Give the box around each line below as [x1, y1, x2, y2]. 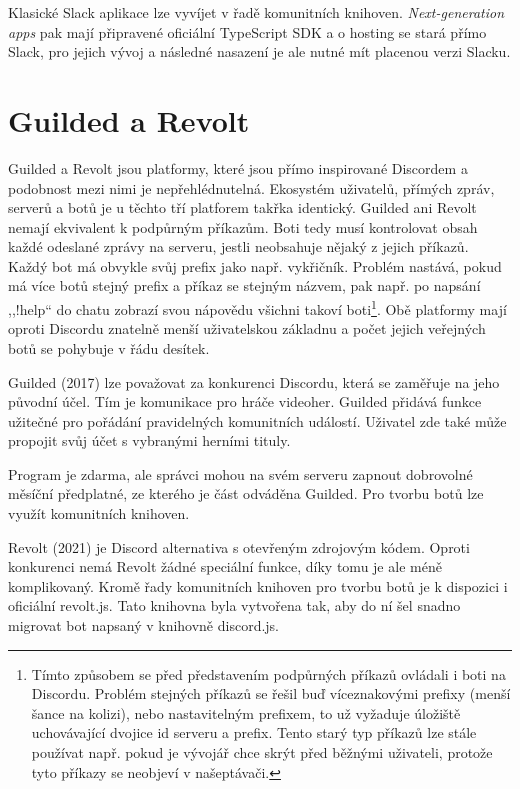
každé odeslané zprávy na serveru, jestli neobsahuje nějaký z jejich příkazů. [8, 236, 469, 257]
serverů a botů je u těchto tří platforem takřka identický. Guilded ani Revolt [8, 197, 477, 218]
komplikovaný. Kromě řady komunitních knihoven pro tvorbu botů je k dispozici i [8, 575, 508, 596]
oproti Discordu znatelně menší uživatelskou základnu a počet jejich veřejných [8, 318, 486, 339]
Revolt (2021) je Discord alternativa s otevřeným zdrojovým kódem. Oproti [8, 536, 470, 557]
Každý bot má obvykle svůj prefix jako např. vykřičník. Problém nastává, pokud [8, 255, 502, 276]
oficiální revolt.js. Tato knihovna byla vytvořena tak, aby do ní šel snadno [8, 595, 461, 616]
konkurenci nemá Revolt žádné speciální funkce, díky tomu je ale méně [8, 556, 442, 577]
